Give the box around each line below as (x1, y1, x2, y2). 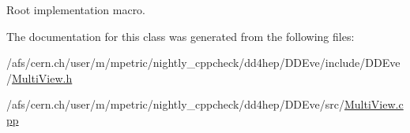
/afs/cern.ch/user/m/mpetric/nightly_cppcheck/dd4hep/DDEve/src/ (6, 96, 344, 113)
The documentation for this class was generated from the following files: (6, 28, 355, 44)
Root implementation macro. (6, 2, 146, 17)
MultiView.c (344, 96, 404, 113)
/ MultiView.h (6, 69, 73, 86)
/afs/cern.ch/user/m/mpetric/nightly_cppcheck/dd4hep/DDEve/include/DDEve (6, 54, 401, 71)
